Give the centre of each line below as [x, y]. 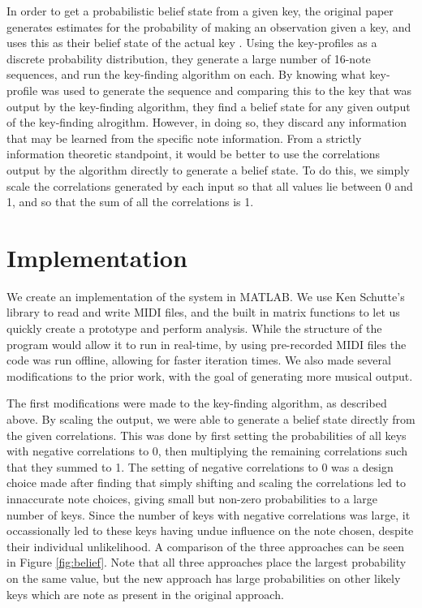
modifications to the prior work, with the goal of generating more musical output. [210, 375]
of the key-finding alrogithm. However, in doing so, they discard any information [207, 122]
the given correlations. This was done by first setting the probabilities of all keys [207, 435]
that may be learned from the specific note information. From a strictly [184, 138]
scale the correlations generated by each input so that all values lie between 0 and [210, 185]
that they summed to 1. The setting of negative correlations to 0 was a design [200, 466]
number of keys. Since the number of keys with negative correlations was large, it [209, 514]
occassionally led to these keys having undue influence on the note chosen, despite [210, 530]
